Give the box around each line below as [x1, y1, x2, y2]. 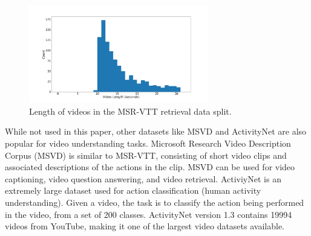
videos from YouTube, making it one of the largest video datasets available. [5, 220, 284, 232]
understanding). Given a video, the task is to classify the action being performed [5, 196, 304, 209]
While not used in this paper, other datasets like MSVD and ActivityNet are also [5, 125, 307, 138]
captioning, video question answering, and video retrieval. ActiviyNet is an [5, 172, 281, 185]
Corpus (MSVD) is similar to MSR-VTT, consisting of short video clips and [5, 148, 287, 161]
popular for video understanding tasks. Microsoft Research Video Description [5, 137, 291, 150]
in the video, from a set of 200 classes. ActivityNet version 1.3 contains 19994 [5, 208, 292, 220]
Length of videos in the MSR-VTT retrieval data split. [29, 104, 232, 117]
